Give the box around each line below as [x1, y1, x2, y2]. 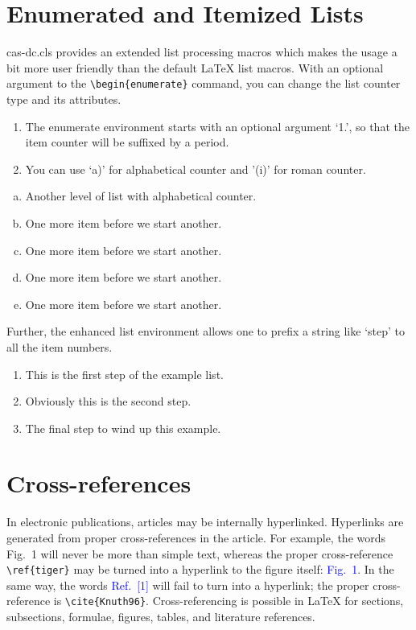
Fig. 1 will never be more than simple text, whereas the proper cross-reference [6, 545, 393, 562]
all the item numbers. [6, 338, 113, 355]
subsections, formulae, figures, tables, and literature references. [6, 608, 315, 625]
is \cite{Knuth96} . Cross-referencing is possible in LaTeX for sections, [53, 592, 404, 609]
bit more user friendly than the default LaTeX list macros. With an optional [6, 59, 384, 76]
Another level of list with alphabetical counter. [25, 187, 257, 204]
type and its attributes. [6, 90, 122, 107]
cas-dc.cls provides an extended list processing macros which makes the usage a [6, 43, 397, 60]
